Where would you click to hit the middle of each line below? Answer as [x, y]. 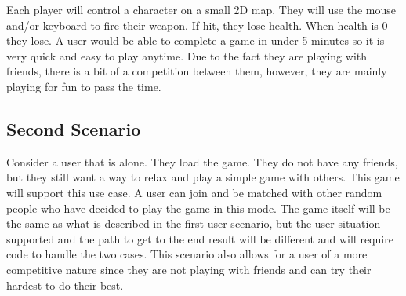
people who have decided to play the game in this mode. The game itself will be [198, 208]
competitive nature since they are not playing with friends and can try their [189, 269]
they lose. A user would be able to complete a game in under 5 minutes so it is [196, 40]
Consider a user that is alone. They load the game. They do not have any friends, [202, 161]
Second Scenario [74, 128]
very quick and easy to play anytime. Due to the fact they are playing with [187, 55]
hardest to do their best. [65, 285]
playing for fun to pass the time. [84, 86]
